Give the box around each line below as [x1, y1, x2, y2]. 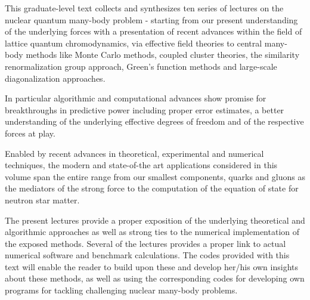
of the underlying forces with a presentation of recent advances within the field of [5, 25, 302, 38]
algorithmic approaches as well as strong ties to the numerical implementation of [5, 225, 300, 238]
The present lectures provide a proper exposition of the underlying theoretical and [5, 214, 305, 226]
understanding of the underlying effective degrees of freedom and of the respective [5, 115, 304, 128]
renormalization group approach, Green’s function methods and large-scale [5, 60, 277, 72]
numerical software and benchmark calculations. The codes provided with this [5, 249, 290, 261]
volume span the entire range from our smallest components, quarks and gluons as [5, 170, 305, 183]
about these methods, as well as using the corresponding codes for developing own [5, 272, 305, 284]
